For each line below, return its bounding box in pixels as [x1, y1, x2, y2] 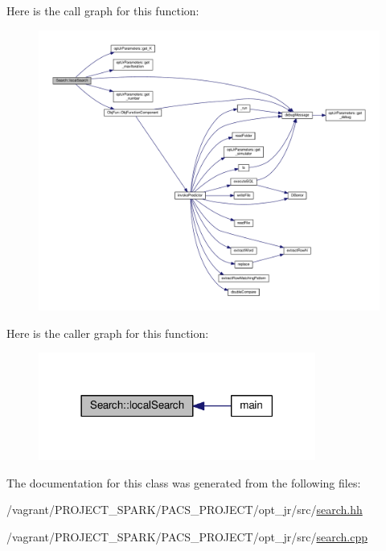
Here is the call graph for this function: [6, 2, 199, 19]
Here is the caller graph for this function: [6, 324, 209, 341]
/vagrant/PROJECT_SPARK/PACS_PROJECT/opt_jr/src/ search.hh [6, 501, 363, 518]
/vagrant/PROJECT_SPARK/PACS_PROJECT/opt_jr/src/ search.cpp [6, 528, 368, 545]
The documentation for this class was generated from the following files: [6, 474, 361, 491]
